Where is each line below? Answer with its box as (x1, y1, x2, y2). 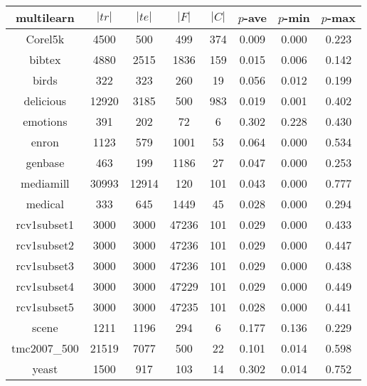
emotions (23, 113, 68, 129)
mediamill (21, 175, 70, 191)
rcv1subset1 (16, 216, 75, 232)
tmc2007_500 (11, 340, 79, 356)
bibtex (29, 51, 61, 68)
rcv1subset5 (16, 299, 75, 315)
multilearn (15, 9, 75, 26)
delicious (23, 92, 67, 109)
